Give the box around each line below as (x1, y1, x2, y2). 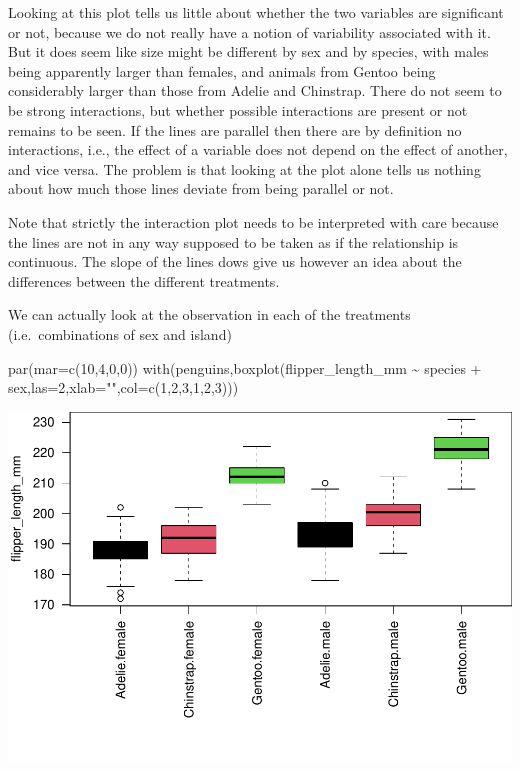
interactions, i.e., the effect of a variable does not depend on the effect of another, (8, 139, 508, 160)
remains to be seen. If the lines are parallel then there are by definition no (8, 119, 462, 140)
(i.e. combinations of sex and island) (8, 323, 232, 344)
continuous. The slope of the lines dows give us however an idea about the (8, 251, 462, 272)
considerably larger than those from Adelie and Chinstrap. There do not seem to (8, 80, 502, 101)
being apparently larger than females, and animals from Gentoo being (8, 60, 436, 81)
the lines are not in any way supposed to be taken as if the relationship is (8, 231, 459, 252)
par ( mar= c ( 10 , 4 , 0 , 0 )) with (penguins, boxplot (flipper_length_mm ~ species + (8, 357, 482, 378)
